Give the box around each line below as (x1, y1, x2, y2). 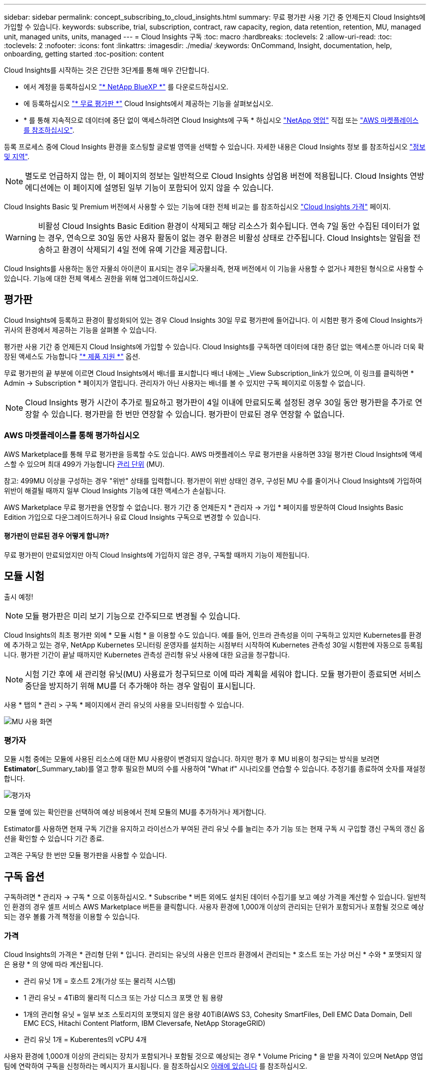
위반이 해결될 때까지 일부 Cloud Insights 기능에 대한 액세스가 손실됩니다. (4, 486, 226, 495)
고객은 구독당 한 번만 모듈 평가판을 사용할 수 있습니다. (4, 851, 167, 860)
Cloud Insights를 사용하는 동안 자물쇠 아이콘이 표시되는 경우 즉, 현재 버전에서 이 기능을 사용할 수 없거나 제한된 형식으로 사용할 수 (4, 264, 424, 273)
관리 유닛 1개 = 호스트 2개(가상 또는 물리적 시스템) (24, 977, 176, 985)
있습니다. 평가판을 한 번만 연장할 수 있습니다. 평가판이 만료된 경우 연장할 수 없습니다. (51, 409, 345, 419)
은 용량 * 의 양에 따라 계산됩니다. (4, 960, 104, 968)
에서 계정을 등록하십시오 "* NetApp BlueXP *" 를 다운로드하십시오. (24, 83, 229, 91)
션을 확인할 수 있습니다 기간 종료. (4, 834, 105, 843)
